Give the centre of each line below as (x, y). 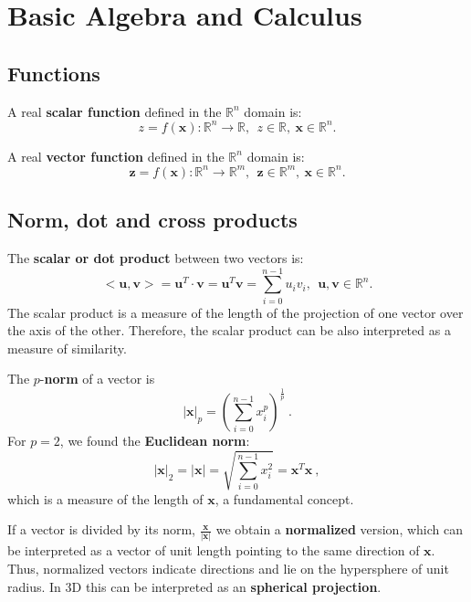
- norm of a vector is (97, 379)
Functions (54, 73)
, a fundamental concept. (284, 498)
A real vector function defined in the (116, 156)
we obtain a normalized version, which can (339, 529)
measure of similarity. (67, 348)
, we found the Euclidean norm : (155, 441)
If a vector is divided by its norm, (101, 529)
